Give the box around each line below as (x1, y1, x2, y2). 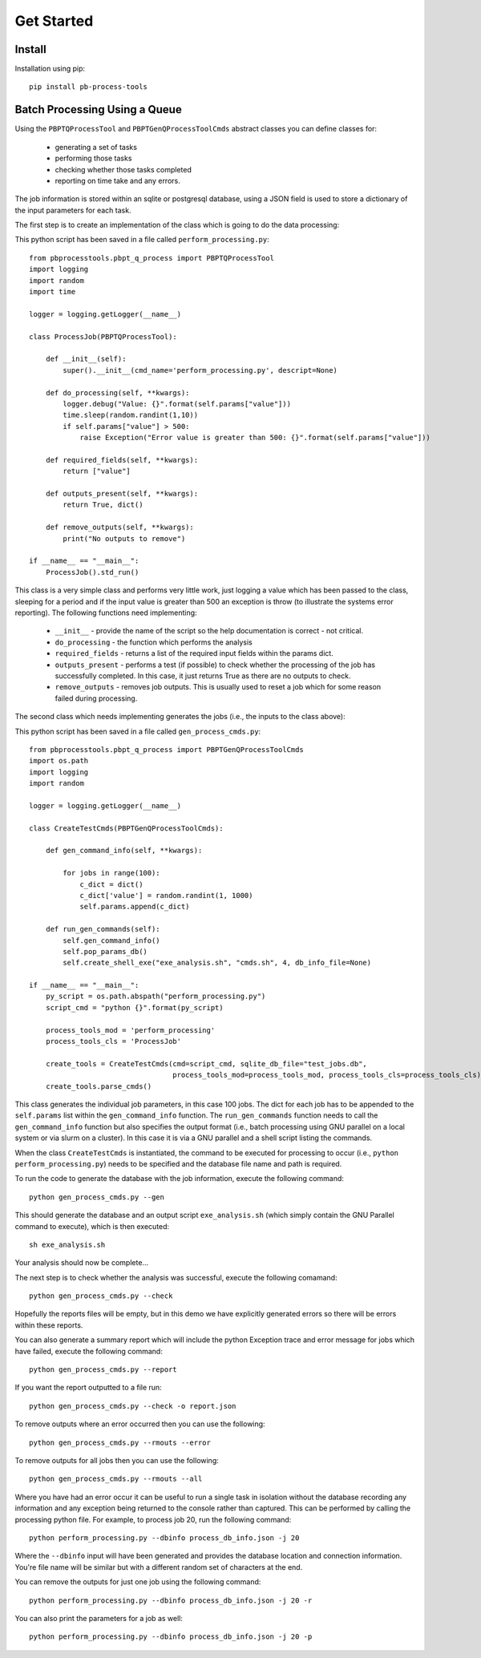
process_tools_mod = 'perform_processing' (45, 1025, 216, 1034)
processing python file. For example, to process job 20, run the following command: (14, 1514, 292, 1524)
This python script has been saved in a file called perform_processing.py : (14, 235, 269, 245)
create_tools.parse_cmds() (45, 1082, 152, 1090)
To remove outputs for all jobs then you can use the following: (14, 1455, 220, 1465)
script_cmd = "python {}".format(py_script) (45, 1003, 224, 1012)
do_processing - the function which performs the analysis (55, 637, 253, 647)
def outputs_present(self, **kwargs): (45, 489, 199, 499)
